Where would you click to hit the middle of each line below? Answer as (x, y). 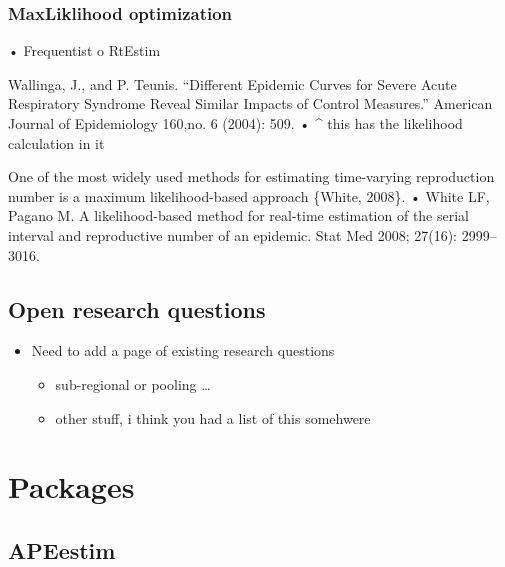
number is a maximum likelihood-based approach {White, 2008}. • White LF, (249, 195)
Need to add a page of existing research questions (183, 350)
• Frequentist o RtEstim (84, 50)
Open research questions (137, 308)
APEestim (62, 549)
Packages (71, 486)
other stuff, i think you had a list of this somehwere (213, 417)
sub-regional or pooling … (133, 383)
